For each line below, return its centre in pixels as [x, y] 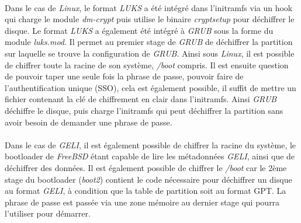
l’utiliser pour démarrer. [48, 213]
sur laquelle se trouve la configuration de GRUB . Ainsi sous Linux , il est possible [150, 53]
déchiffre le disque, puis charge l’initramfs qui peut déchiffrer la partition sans [144, 110]
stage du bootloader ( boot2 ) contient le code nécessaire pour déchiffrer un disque [148, 179]
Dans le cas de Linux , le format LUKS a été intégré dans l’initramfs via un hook [149, 7]
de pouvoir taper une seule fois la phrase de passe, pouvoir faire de [124, 76]
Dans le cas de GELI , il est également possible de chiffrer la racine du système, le [150, 144]
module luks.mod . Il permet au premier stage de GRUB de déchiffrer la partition [149, 42]
